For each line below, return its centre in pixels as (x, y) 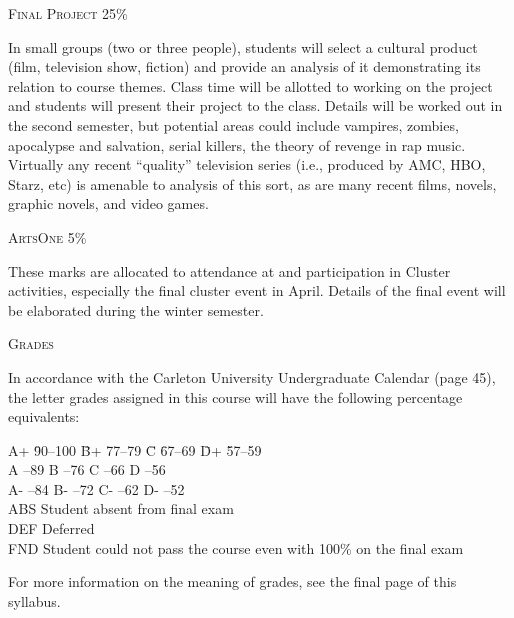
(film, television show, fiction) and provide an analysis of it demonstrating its (244, 66)
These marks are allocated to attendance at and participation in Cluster (229, 270)
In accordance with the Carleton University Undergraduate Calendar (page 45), (252, 376)
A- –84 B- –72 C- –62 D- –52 (96, 488)
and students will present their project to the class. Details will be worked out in (255, 105)
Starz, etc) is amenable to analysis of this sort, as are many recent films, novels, (252, 183)
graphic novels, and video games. (108, 203)
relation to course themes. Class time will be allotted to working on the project (250, 85)
